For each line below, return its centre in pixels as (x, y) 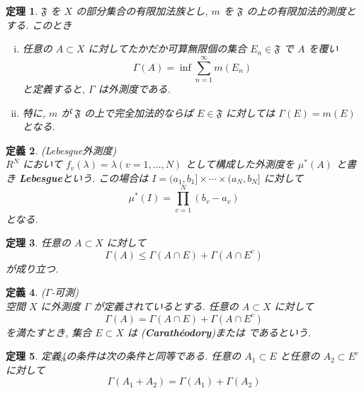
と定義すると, (54, 88)
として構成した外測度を (240, 164)
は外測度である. (134, 88)
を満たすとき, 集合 (49, 332)
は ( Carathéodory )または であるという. (219, 332)
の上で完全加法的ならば (139, 112)
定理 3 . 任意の (38, 243)
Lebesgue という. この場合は (84, 177)
